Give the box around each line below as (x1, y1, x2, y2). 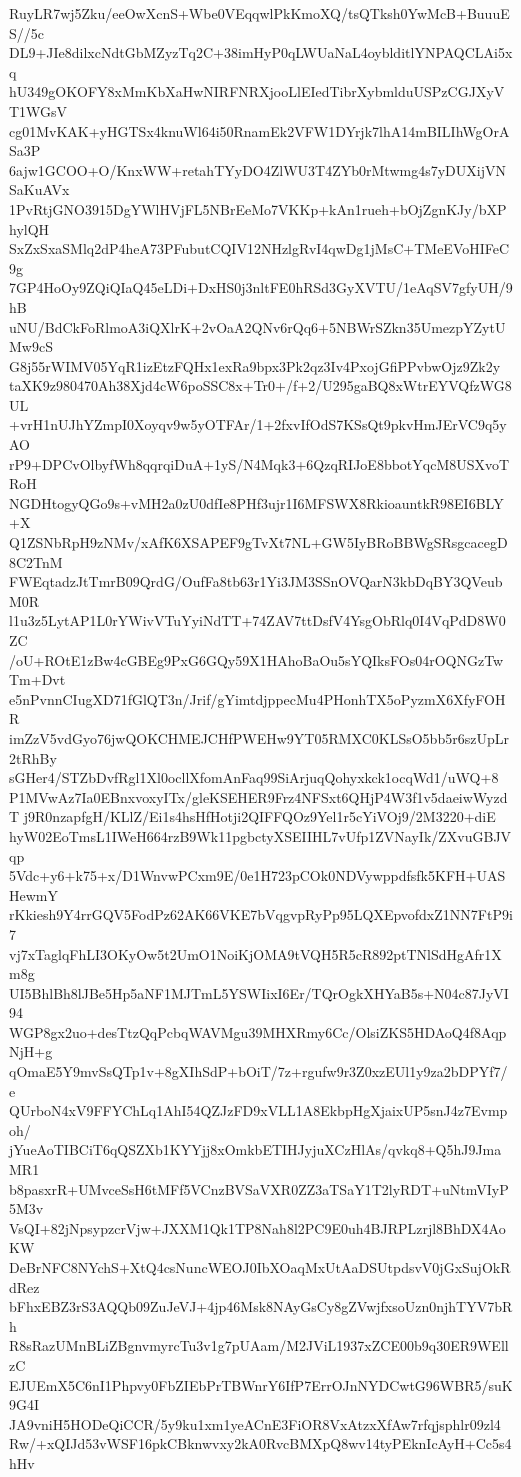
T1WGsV (9, 100, 68, 121)
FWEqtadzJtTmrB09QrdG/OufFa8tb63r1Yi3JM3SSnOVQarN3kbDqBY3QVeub (9, 571, 503, 592)
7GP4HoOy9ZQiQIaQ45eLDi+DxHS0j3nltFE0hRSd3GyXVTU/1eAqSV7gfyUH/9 (9, 277, 513, 298)
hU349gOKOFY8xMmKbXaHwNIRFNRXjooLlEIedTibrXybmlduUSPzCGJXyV (9, 81, 505, 102)
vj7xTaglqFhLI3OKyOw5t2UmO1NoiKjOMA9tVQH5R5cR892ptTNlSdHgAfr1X (9, 943, 502, 964)
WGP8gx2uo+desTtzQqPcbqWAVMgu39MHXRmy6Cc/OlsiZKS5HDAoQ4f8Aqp (9, 1021, 507, 1042)
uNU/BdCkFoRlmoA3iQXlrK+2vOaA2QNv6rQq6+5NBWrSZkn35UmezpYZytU (9, 316, 506, 337)
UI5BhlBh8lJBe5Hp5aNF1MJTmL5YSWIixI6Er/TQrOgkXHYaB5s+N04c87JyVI (9, 982, 509, 1003)
